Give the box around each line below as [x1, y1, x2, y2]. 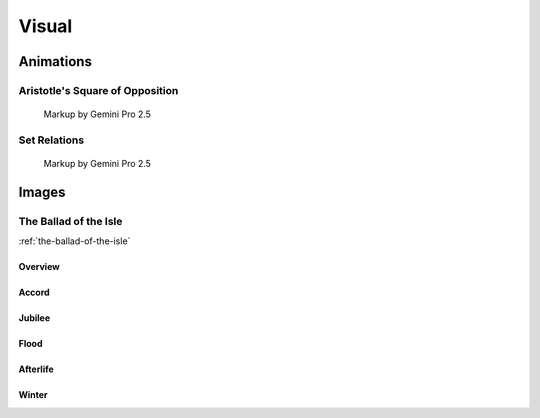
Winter [18, 389, 49, 401]
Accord [18, 286, 50, 299]
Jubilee [18, 312, 50, 324]
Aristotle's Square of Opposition [18, 83, 179, 97]
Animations [18, 53, 92, 70]
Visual [18, 15, 73, 37]
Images [18, 183, 66, 200]
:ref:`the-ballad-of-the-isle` [18, 235, 131, 247]
